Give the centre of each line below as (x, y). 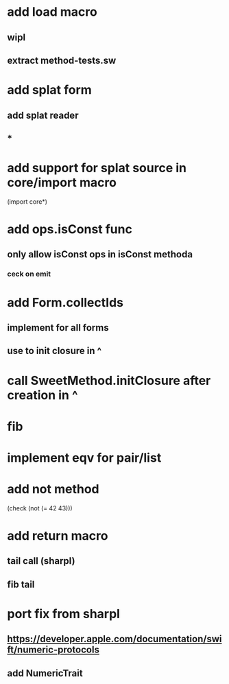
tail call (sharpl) (41, 561)
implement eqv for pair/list (84, 458)
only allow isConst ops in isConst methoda (100, 255)
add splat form (50, 90)
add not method (53, 490)
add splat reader (43, 115)
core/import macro (62, 183)
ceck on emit (29, 274)
